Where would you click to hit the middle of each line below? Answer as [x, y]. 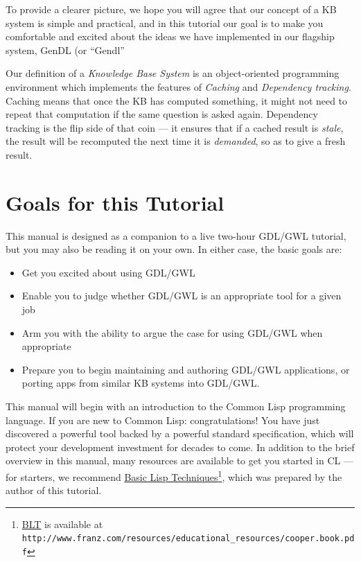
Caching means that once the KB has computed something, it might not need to [177, 100]
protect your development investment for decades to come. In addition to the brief [180, 447]
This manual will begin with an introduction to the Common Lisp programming [176, 406]
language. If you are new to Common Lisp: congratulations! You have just [163, 420]
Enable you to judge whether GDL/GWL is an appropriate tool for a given [182, 296]
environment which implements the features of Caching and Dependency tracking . [178, 86]
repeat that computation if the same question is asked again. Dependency [162, 114]
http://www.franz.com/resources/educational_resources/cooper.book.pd [188, 539]
